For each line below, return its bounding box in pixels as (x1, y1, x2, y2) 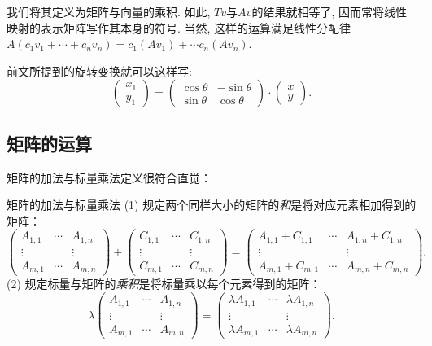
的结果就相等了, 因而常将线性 (251, 3, 407, 20)
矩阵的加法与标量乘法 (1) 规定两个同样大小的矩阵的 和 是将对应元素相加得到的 (7, 196, 417, 213)
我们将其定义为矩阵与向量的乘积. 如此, (7, 3, 211, 20)
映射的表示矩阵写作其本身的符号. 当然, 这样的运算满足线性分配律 (7, 19, 351, 36)
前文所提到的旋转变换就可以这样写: (7, 62, 192, 79)
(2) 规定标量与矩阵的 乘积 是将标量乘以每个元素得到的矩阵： (7, 275, 321, 292)
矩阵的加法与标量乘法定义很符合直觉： (7, 169, 212, 186)
